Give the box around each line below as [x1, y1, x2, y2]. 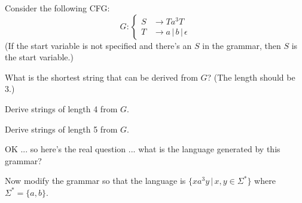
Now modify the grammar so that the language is [5, 174, 186, 187]
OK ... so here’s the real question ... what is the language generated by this [5, 143, 280, 155]
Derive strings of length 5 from [5, 122, 118, 135]
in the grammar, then [202, 39, 281, 51]
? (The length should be [207, 70, 295, 83]
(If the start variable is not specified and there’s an [5, 39, 192, 51]
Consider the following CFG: [5, 2, 110, 14]
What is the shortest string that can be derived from [5, 70, 198, 83]
